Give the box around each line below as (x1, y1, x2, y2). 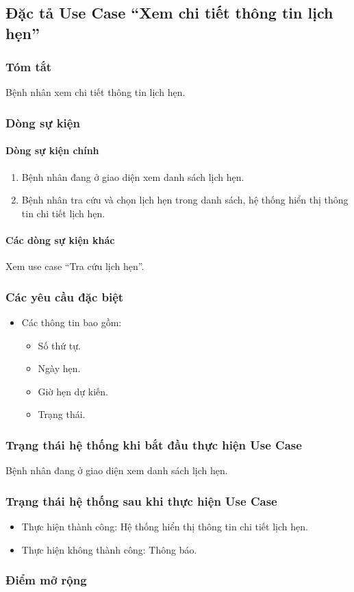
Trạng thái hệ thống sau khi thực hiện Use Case (5, 492, 277, 509)
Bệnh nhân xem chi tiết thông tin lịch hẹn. (5, 85, 186, 99)
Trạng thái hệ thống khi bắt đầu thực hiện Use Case (5, 436, 302, 453)
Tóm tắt (5, 58, 52, 75)
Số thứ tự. (38, 338, 81, 352)
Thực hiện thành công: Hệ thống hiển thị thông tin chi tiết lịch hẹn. (21, 519, 308, 534)
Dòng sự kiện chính (5, 143, 99, 158)
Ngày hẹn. (38, 361, 81, 375)
